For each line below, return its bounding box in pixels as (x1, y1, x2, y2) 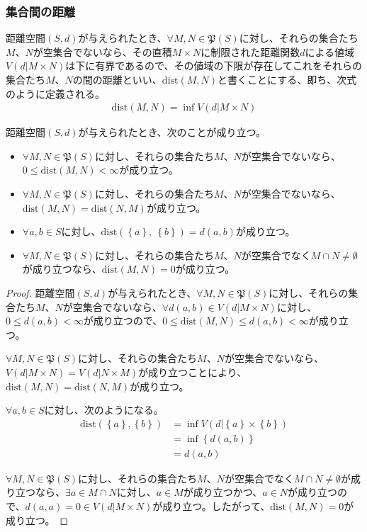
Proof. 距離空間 (6, 285, 75, 300)
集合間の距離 (6, 2, 76, 20)
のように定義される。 (6, 86, 105, 101)
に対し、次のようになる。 (44, 402, 164, 417)
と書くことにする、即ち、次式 (218, 72, 357, 86)
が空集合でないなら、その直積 (33, 44, 172, 59)
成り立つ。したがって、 (162, 499, 271, 513)
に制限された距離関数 (201, 44, 300, 59)
